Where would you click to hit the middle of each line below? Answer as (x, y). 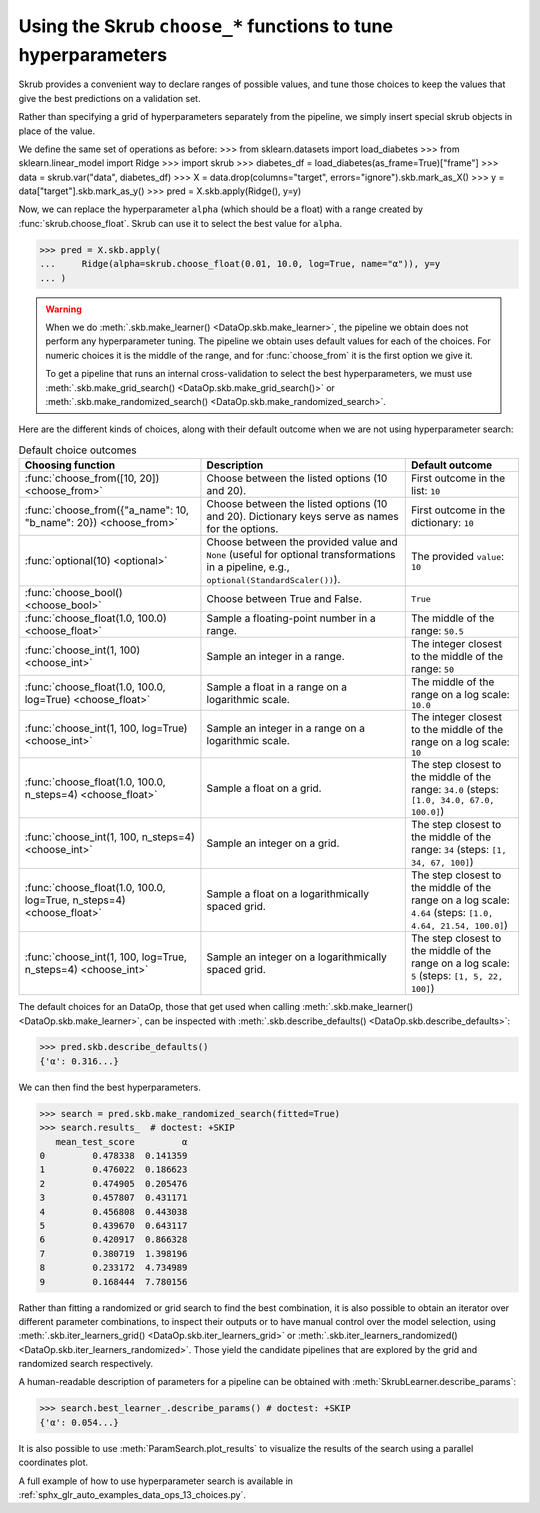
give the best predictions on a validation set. (109, 98)
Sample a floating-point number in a (291, 618)
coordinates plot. (53, 1462)
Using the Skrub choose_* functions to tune (206, 26)
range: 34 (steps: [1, (458, 850)
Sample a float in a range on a (277, 687)
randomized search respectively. (86, 1364)
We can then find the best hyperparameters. (110, 1087)
